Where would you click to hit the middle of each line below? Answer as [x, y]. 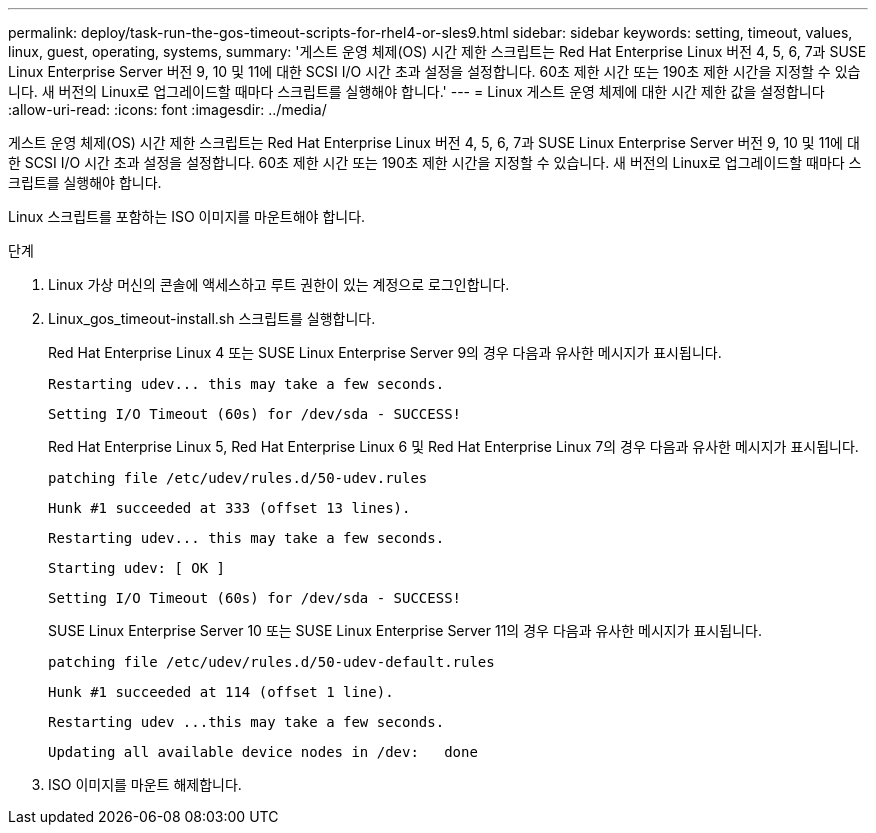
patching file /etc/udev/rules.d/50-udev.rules [238, 478]
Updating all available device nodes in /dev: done [263, 752]
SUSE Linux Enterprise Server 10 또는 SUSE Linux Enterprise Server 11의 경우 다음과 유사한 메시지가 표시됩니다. [405, 630]
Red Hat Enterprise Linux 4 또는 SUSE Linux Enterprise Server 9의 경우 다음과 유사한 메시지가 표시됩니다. [385, 352]
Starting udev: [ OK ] [137, 568]
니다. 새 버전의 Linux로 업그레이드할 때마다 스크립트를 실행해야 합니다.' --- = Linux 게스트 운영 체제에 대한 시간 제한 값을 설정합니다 [416, 91]
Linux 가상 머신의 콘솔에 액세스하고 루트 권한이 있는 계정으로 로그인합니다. [279, 284]
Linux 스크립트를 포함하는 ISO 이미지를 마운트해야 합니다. [187, 216]
